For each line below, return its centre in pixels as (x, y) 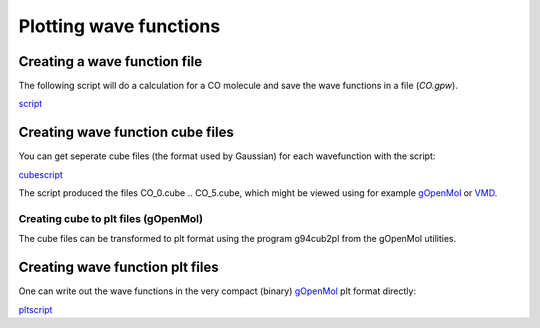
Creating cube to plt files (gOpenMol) (111, 218)
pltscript (35, 309)
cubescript (41, 174)
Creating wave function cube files (126, 132)
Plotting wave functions (119, 26)
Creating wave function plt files (118, 267)
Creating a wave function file (110, 61)
